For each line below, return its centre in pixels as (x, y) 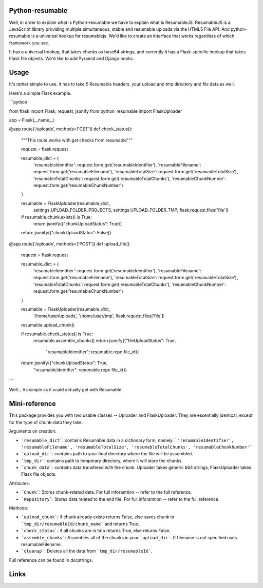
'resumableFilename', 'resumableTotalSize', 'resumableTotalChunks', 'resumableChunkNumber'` (137, 447)
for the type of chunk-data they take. (46, 422)
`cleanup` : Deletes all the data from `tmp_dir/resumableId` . (87, 551)
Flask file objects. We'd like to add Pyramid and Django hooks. (71, 59)
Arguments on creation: (33, 431)
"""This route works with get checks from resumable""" (77, 140)
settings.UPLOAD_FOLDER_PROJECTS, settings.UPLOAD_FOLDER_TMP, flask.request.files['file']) (131, 210)
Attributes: (19, 483)
